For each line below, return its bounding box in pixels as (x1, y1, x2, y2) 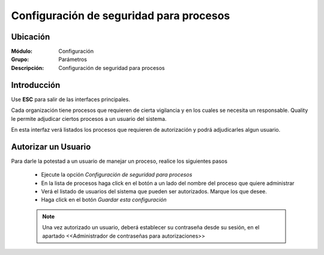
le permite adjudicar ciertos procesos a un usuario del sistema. (11, 115, 167, 122)
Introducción (11, 80, 61, 90)
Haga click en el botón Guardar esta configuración (41, 196, 167, 204)
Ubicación (11, 32, 50, 42)
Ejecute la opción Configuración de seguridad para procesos (41, 171, 193, 178)
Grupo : (11, 56, 29, 63)
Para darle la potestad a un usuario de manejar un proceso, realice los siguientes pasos (11, 157, 228, 165)
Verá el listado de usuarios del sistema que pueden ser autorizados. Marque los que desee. (41, 188, 267, 195)
